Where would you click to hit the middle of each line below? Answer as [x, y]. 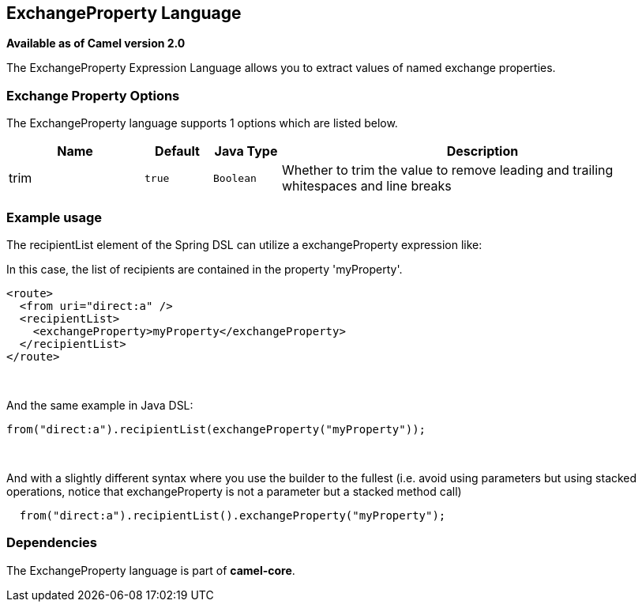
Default [177, 151]
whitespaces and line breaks [367, 186]
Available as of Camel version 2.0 [96, 43]
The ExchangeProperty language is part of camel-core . [151, 570]
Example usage [54, 217]
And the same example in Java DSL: [100, 405]
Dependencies [52, 543]
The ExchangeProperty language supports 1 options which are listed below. [202, 123]
